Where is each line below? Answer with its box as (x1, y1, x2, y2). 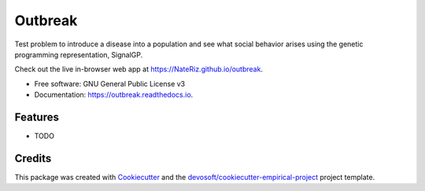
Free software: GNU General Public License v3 (34, 79, 186, 88)
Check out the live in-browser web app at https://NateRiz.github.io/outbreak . (14, 64, 264, 74)
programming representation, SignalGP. (14, 50, 143, 59)
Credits (14, 152, 52, 165)
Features (14, 110, 59, 123)
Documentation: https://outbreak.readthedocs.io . (34, 90, 194, 100)
